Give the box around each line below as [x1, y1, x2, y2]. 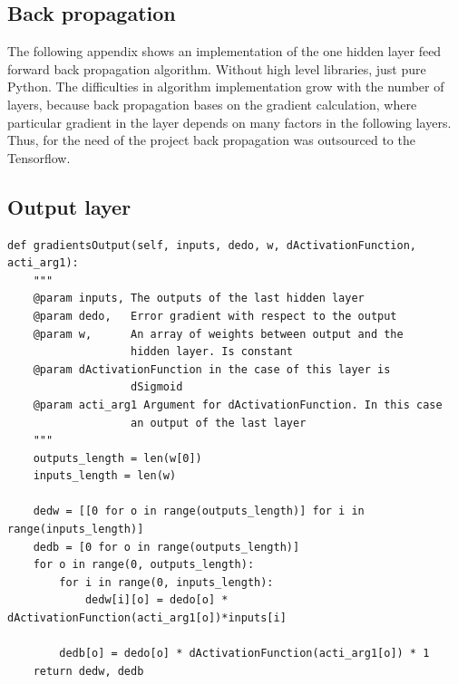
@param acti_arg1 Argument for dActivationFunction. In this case [33, 398, 443, 411]
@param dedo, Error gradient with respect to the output [33, 309, 397, 323]
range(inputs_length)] [7, 523, 144, 536]
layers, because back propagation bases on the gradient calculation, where [7, 94, 417, 113]
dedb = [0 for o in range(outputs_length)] [33, 540, 300, 554]
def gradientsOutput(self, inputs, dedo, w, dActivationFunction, [7, 238, 417, 252]
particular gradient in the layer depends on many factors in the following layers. [7, 112, 452, 131]
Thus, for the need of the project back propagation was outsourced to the [7, 130, 415, 149]
